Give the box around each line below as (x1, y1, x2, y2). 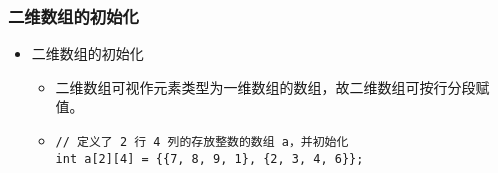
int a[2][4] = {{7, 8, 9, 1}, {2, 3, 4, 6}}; (55, 151, 364, 166)
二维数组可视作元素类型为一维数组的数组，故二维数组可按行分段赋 (55, 76, 490, 97)
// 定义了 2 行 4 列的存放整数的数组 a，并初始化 (55, 135, 349, 149)
